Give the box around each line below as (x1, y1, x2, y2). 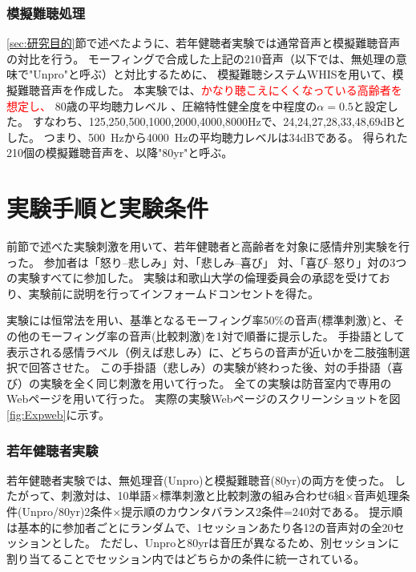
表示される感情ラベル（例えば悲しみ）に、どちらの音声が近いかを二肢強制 (6, 343, 399, 360)
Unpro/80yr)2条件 (22, 503, 113, 520)
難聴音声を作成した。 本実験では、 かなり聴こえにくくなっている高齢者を (17, 82, 402, 98)
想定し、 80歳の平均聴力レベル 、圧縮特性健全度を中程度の (6, 97, 317, 114)
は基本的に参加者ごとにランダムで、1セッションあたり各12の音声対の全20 (6, 518, 394, 535)
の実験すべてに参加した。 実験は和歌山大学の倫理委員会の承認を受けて (6, 269, 379, 286)
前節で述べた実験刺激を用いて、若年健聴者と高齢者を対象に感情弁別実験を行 (6, 238, 410, 255)
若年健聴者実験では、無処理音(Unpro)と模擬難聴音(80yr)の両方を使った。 (6, 471, 391, 488)
